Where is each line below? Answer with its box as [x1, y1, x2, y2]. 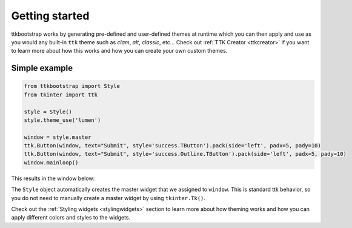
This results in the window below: [11, 175, 95, 182]
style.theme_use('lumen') [24, 116, 101, 124]
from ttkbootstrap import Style [24, 82, 121, 90]
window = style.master [24, 133, 91, 141]
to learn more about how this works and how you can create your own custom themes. [11, 47, 228, 55]
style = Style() [24, 108, 73, 115]
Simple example [11, 63, 73, 73]
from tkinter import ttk [24, 91, 98, 98]
